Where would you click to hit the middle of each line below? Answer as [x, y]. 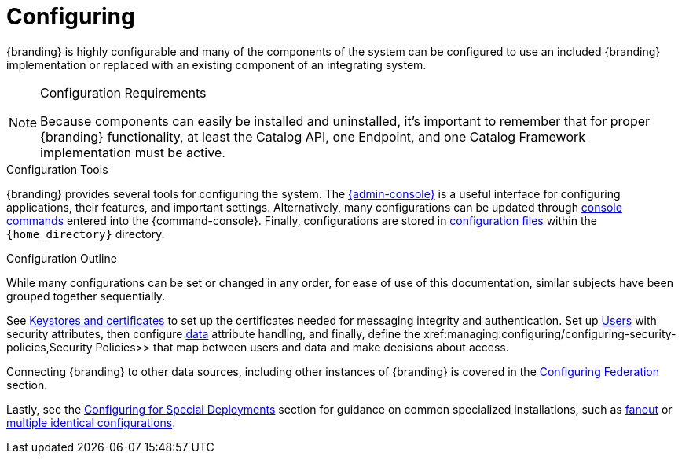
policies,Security [49, 347]
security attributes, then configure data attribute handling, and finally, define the [214, 333]
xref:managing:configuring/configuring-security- [550, 333]
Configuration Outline [62, 258]
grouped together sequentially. [86, 296]
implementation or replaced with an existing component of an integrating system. [216, 64]
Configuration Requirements [123, 92]
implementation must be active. [133, 152]
